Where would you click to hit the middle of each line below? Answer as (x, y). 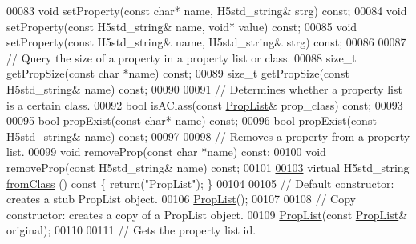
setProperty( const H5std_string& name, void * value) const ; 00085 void (182, 26)
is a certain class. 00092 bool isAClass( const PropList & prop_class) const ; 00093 (205, 104)
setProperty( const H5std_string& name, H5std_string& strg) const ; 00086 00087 (206, 42)
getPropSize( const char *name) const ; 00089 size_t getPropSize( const (178, 73)
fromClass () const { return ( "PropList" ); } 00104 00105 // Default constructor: (200, 183)
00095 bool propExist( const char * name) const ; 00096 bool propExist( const (192, 120)
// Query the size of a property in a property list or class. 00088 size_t (182, 57)
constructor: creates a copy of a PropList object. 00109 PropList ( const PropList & (207, 214)
